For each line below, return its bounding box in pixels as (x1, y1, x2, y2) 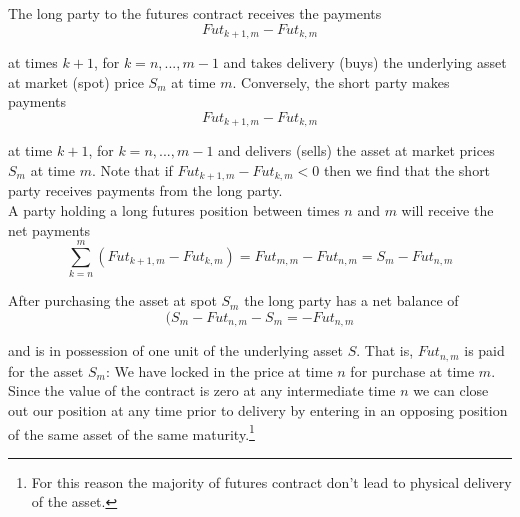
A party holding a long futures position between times (8, 199, 340, 220)
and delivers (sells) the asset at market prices (218, 140, 495, 161)
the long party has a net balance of (244, 290, 459, 311)
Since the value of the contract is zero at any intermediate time (8, 380, 396, 401)
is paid (464, 340, 505, 361)
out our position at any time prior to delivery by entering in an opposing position (8, 399, 508, 420)
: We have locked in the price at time (105, 360, 333, 381)
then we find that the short (323, 159, 491, 180)
